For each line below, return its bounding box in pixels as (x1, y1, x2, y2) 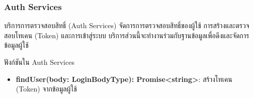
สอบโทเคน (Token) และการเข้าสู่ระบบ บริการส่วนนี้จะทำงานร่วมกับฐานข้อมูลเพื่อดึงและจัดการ (4, 30, 249, 40)
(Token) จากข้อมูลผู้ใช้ (16, 83, 77, 94)
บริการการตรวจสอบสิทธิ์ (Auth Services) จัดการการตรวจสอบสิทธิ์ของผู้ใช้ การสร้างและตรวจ (4, 20, 249, 31)
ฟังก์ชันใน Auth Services (4, 57, 74, 67)
